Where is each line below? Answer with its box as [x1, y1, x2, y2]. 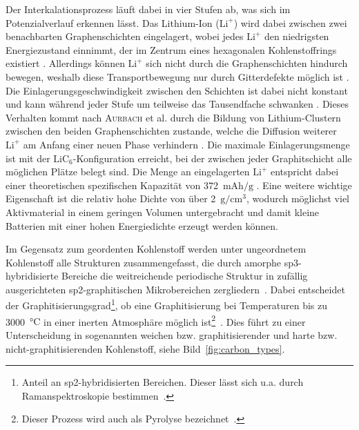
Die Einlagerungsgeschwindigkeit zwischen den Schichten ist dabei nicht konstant [6, 83, 348, 97]
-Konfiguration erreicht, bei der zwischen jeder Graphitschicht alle [72, 150, 352, 165]
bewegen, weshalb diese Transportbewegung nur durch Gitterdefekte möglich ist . [6, 69, 349, 84]
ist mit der [6, 150, 50, 165]
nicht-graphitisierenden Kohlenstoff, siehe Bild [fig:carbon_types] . [6, 341, 285, 355]
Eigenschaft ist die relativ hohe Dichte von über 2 [6, 191, 216, 206]
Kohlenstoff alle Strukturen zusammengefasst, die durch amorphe [6, 255, 282, 269]
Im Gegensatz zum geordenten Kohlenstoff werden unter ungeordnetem [6, 242, 307, 256]
